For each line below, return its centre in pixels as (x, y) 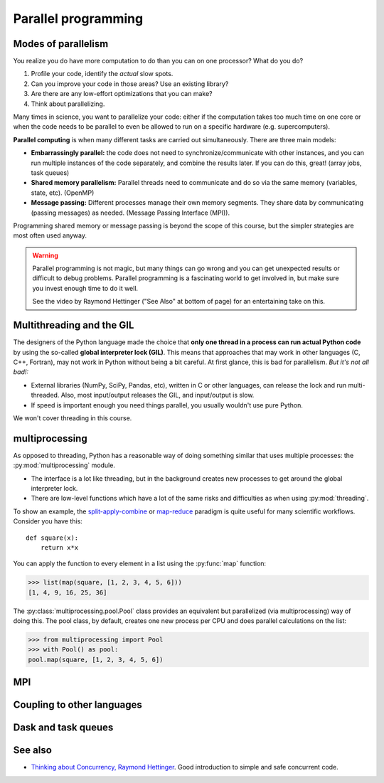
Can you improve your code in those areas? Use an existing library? (130, 84)
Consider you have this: (48, 521)
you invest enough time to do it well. (85, 288)
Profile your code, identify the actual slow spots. (102, 74)
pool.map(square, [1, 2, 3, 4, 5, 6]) (96, 659)
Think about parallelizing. (68, 104)
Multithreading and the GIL (74, 325)
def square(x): (52, 538)
